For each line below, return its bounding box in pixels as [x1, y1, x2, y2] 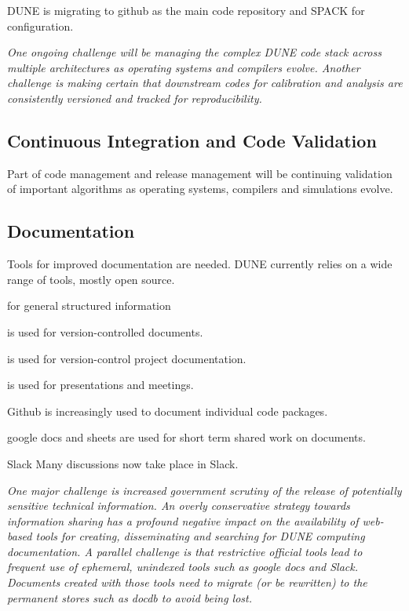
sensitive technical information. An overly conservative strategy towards [7, 497, 350, 514]
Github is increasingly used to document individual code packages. [7, 402, 328, 419]
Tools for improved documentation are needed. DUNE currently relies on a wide [7, 256, 393, 272]
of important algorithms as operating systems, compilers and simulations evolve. [7, 180, 393, 197]
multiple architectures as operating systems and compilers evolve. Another [7, 59, 360, 75]
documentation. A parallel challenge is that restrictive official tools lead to [7, 543, 363, 559]
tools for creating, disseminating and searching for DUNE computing [35, 528, 365, 544]
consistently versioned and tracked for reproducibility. [7, 89, 262, 106]
